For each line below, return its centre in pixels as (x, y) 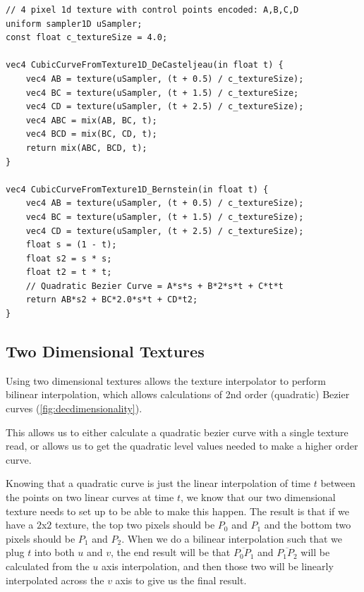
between (338, 483)
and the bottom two (308, 525)
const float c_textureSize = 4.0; (87, 38)
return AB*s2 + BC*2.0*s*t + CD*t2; (112, 300)
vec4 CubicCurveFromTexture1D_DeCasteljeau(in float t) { (145, 65)
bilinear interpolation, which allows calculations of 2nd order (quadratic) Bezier (178, 394)
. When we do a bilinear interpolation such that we (232, 538)
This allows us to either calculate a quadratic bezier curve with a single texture (177, 432)
